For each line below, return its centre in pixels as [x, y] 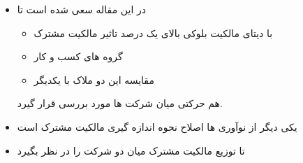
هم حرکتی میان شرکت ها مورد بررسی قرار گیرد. [120, 103]
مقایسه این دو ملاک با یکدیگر [94, 79]
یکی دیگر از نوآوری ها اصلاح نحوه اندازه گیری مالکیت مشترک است [157, 126]
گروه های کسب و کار [78, 56]
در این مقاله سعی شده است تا [81, 9]
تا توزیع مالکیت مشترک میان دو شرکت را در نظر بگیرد [131, 150]
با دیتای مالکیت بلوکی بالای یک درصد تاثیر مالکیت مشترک [153, 33]
